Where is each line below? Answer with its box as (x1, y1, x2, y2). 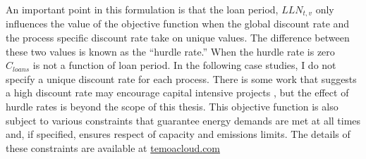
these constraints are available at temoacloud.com (6, 140, 221, 155)
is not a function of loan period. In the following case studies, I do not (32, 58, 336, 72)
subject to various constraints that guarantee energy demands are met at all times (6, 113, 361, 127)
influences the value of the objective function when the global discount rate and (6, 16, 350, 31)
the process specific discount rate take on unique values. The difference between (6, 30, 350, 45)
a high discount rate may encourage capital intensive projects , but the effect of (6, 85, 349, 100)
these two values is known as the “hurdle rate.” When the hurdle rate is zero (6, 44, 335, 58)
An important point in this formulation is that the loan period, (6, 2, 279, 16)
